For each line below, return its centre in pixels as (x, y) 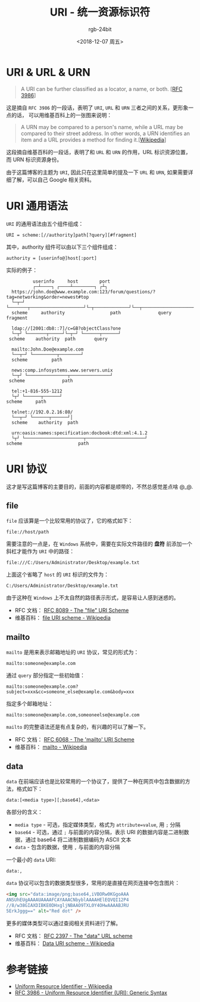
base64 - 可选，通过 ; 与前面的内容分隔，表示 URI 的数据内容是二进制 (99, 832)
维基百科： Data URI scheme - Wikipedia (65, 943)
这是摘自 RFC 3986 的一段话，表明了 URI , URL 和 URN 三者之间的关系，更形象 (97, 108)
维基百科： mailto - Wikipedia (51, 747)
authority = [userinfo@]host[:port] (51, 258)
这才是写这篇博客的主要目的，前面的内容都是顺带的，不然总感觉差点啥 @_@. (100, 486)
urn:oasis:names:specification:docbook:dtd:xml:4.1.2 (79, 433)
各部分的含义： (24, 812)
